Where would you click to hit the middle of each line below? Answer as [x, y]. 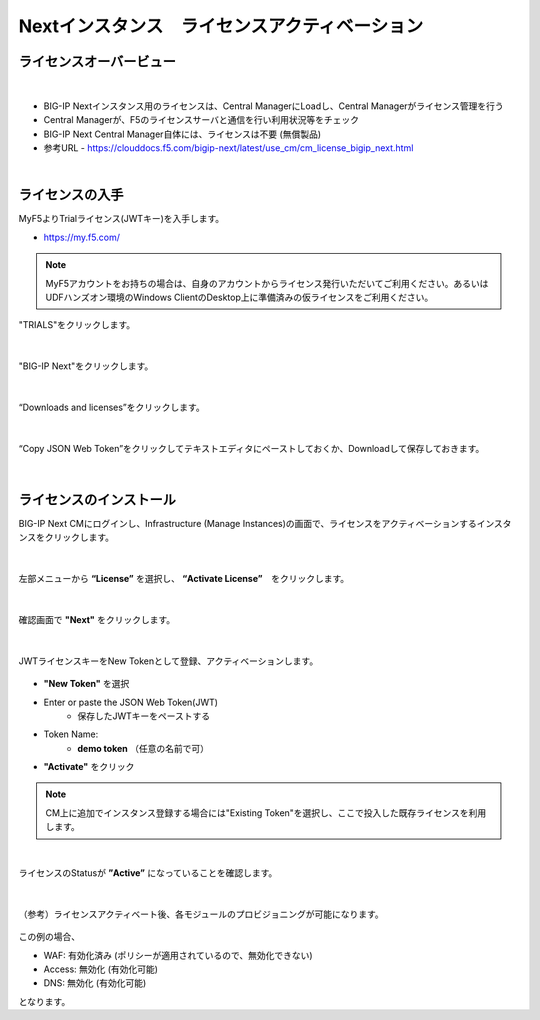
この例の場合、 [49, 937]
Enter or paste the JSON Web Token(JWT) [131, 702]
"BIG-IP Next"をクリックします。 [86, 366]
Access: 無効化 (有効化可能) [101, 969]
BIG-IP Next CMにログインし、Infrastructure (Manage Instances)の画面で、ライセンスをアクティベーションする [247, 524]
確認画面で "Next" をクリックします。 [97, 619]
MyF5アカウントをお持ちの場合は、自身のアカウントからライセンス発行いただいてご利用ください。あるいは [267, 283]
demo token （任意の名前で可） [143, 748]
